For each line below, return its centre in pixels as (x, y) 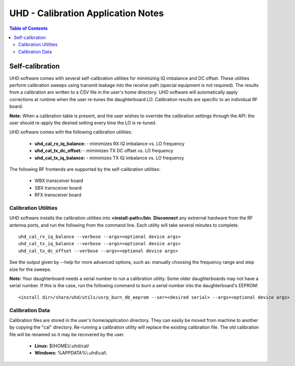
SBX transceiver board (58, 188)
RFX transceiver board (58, 195)
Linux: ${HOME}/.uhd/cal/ (62, 346)
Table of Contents (29, 28)
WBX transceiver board (59, 181)
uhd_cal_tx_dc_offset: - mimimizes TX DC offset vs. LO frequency (104, 151)
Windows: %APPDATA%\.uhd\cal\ (70, 353)
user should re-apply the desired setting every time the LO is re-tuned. (83, 123)
